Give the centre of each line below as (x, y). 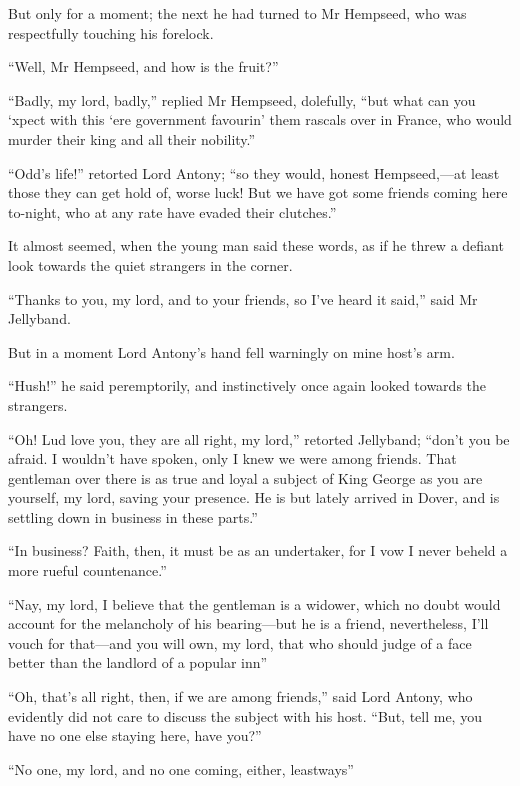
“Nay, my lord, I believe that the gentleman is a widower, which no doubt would (254, 603)
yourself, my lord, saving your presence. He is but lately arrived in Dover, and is (254, 497)
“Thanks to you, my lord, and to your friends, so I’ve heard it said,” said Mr (243, 298)
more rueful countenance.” (87, 570)
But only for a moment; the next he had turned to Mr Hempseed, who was (237, 13)
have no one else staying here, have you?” (135, 735)
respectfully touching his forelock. (111, 32)
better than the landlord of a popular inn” (138, 662)
